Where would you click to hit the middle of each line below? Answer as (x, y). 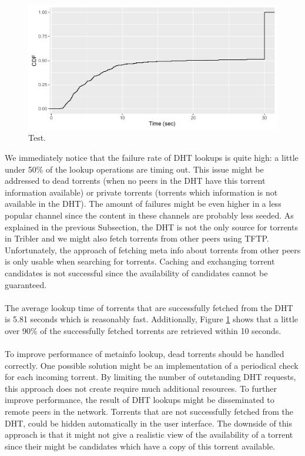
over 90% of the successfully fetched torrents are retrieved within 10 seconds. (143, 330)
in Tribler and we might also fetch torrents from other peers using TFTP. (137, 238)
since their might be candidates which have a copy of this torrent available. (140, 446)
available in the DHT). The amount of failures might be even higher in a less (143, 204)
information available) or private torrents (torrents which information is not (141, 192)
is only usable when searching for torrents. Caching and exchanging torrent (140, 261)
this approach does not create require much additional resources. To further (141, 388)
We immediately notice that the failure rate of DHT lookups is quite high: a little (152, 157)
